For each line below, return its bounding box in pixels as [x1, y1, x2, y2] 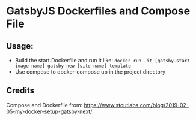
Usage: [6, 41, 34, 51]
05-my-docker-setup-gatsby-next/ [6, 108, 93, 115]
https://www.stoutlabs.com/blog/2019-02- [84, 101, 189, 108]
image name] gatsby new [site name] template [14, 63, 131, 69]
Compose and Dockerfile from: [6, 101, 83, 108]
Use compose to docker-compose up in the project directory [14, 68, 166, 75]
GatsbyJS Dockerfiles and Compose [6, 4, 191, 18]
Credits [6, 86, 35, 96]
